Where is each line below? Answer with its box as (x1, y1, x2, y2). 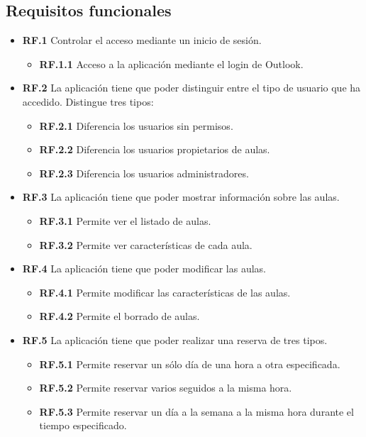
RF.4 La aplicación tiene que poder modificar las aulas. (22, 261, 266, 276)
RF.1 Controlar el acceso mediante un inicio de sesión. (22, 33, 262, 48)
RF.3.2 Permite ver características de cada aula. (39, 237, 253, 252)
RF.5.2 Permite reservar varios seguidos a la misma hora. (39, 380, 292, 395)
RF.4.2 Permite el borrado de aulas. (39, 309, 200, 323)
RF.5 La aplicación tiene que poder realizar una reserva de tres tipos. (22, 332, 328, 347)
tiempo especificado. (39, 418, 127, 433)
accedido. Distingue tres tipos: (22, 94, 154, 109)
